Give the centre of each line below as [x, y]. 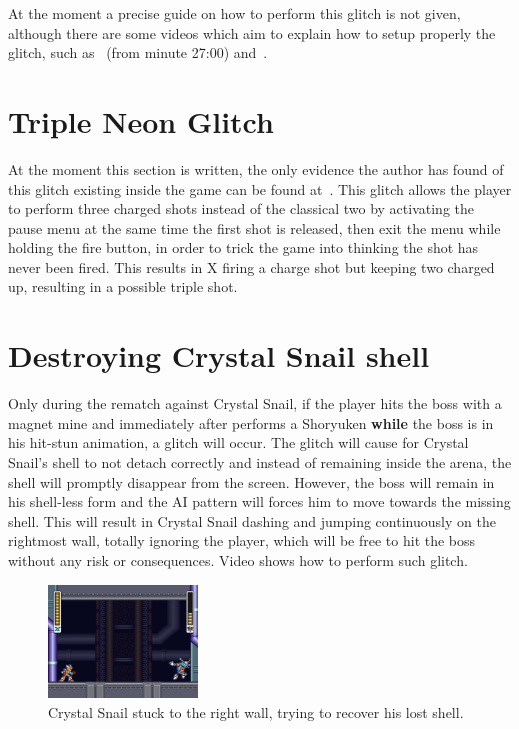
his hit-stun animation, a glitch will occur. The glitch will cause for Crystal [238, 442]
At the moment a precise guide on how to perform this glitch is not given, [234, 13]
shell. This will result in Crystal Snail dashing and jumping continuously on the [252, 520]
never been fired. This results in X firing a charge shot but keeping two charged [251, 266]
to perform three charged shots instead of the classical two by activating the [241, 208]
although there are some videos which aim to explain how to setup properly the [252, 32]
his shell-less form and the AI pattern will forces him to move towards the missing [259, 501]
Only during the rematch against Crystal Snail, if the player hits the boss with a [255, 403]
